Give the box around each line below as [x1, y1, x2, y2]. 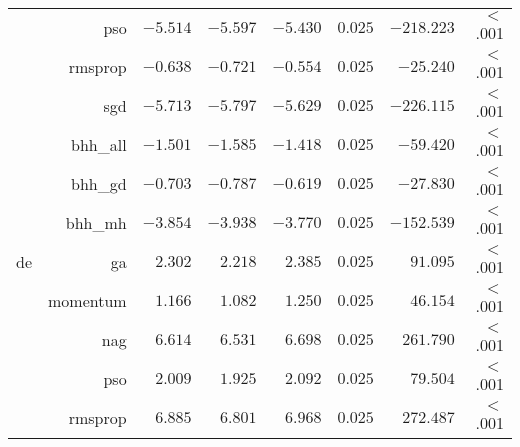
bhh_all [71, 133, 127, 156]
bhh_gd [71, 172, 127, 195]
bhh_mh [65, 211, 127, 234]
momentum [48, 289, 127, 312]
